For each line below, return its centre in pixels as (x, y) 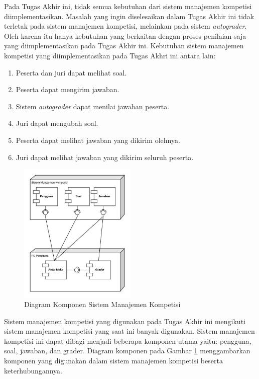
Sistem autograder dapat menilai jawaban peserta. (93, 106)
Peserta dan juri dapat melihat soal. (71, 72)
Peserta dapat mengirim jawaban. (68, 89)
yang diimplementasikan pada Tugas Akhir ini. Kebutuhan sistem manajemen (124, 46)
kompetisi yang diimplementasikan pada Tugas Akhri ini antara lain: (110, 55)
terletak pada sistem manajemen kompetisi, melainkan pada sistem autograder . (125, 26)
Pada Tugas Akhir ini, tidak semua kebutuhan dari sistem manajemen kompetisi (128, 6)
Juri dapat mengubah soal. (57, 123)
